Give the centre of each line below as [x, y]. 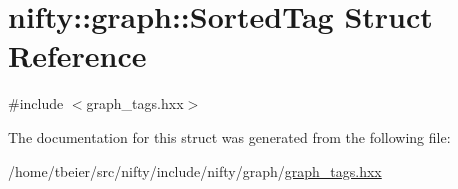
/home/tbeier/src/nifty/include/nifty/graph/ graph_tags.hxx [195, 170]
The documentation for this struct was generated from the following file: [229, 136]
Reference [77, 55]
